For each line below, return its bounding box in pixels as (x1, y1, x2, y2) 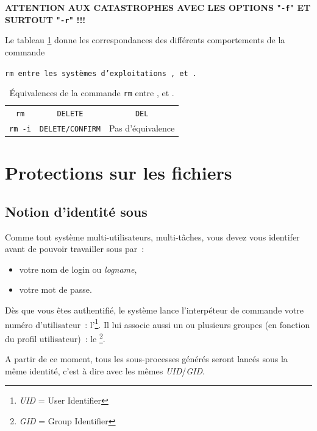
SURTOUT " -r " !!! (5, 13, 86, 26)
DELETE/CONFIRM (39, 124, 101, 133)
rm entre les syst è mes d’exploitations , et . (5, 69, 198, 78)
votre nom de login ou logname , (19, 262, 137, 275)
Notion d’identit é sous (5, 201, 148, 220)
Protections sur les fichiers (5, 160, 232, 185)
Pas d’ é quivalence (109, 122, 175, 134)
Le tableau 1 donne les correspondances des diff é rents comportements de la (5, 33, 285, 46)
